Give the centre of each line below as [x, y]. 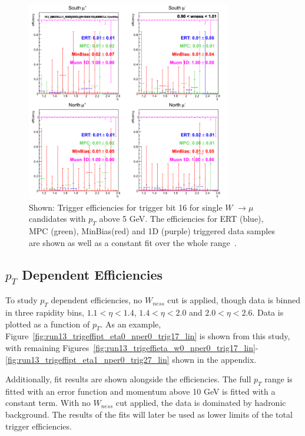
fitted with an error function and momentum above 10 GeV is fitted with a [140, 391]
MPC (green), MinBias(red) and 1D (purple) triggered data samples [152, 230]
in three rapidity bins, [45, 312]
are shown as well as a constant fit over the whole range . [133, 242]
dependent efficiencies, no [97, 300]
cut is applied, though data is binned [234, 300]
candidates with [57, 219]
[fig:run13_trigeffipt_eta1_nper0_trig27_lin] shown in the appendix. [131, 359]
